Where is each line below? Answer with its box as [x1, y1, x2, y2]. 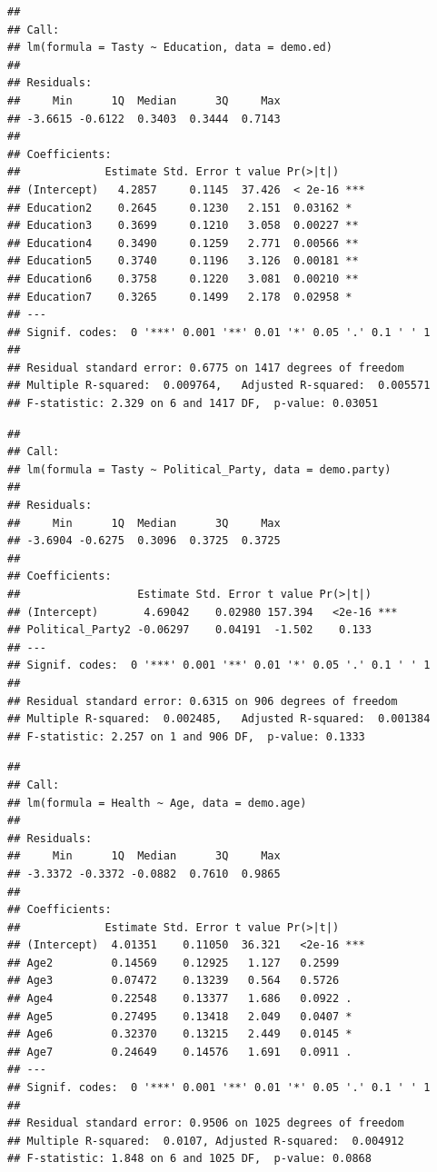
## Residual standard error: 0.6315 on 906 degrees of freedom [7, 694, 398, 708]
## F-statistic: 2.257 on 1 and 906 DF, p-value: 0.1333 [7, 730, 365, 743]
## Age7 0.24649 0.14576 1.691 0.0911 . [7, 1045, 353, 1058]
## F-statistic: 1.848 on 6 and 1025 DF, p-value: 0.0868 [7, 1152, 372, 1166]
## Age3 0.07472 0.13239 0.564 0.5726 [7, 974, 340, 988]
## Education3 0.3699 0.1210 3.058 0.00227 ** [7, 219, 359, 233]
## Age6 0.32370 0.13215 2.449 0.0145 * [7, 1028, 353, 1041]
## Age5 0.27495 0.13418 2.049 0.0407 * [7, 1009, 353, 1023]
